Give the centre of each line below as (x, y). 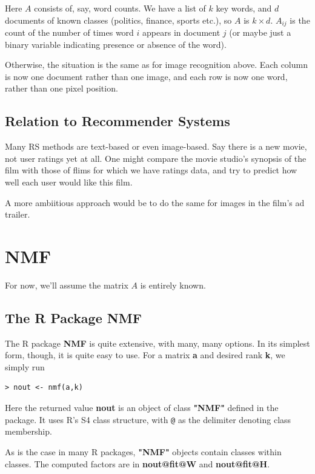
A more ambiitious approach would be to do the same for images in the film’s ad (155, 202)
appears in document (181, 32)
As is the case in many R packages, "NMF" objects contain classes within (143, 451)
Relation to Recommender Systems (118, 121)
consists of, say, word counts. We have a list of (120, 8)
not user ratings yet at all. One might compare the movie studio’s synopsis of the (156, 158)
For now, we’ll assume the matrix (67, 285)
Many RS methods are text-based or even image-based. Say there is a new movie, (156, 146)
